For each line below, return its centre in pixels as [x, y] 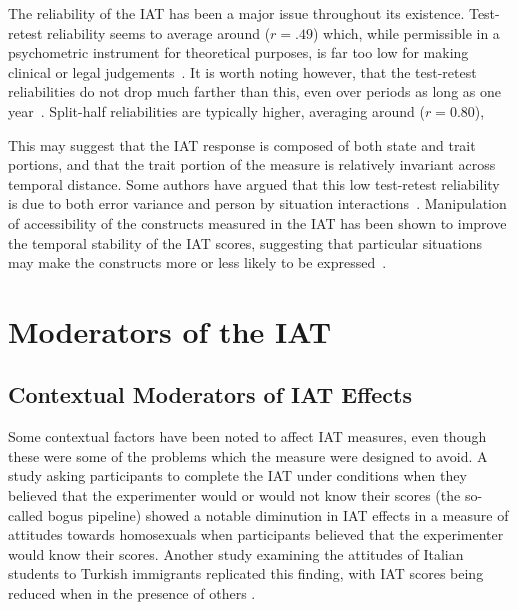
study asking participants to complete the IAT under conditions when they [237, 475]
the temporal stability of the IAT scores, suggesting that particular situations [245, 242]
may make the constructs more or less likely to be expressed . [197, 262]
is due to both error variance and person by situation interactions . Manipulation [257, 203]
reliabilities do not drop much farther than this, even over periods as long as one [254, 91]
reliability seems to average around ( [158, 32]
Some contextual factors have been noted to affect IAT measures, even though [247, 436]
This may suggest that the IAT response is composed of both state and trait [242, 144]
